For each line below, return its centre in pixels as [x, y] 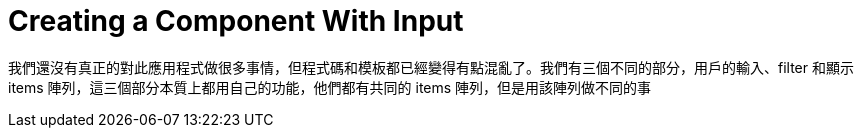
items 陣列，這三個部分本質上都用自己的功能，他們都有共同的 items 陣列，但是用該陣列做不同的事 [330, 87]
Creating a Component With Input [236, 21]
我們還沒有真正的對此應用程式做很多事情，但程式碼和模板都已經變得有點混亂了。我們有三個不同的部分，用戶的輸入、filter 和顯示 [431, 67]
